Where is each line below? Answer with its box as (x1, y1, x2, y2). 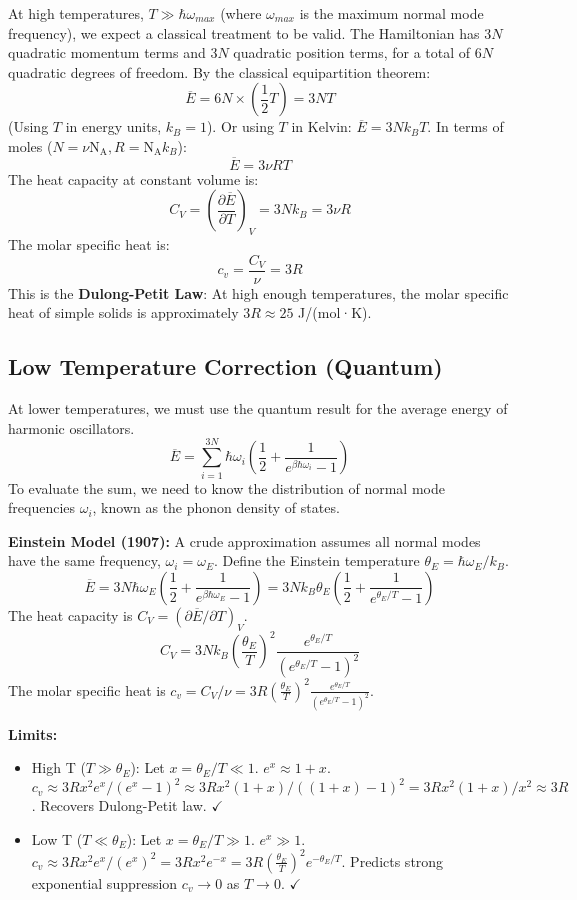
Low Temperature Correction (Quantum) (8, 351, 443, 382)
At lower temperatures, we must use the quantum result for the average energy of (8, 398, 508, 419)
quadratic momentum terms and (8, 42, 206, 63)
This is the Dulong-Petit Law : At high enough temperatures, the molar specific (8, 282, 509, 303)
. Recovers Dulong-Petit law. (31, 795, 207, 816)
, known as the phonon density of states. (92, 497, 340, 518)
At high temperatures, (8, 3, 144, 23)
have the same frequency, (8, 550, 161, 571)
